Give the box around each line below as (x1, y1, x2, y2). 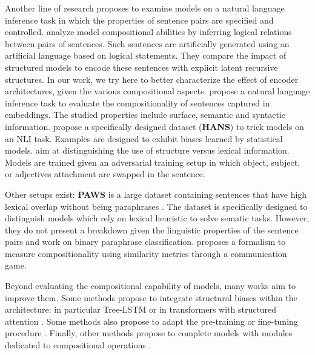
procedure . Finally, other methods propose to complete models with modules (5, 327, 293, 339)
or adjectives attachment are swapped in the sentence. (5, 168, 205, 180)
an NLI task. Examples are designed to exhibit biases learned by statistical (5, 132, 283, 145)
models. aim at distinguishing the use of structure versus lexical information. (5, 144, 290, 157)
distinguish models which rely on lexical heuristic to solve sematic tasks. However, (5, 212, 310, 224)
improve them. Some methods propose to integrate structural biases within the (5, 291, 297, 304)
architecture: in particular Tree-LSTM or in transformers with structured (5, 303, 277, 316)
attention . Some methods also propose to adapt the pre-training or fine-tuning (5, 314, 298, 327)
